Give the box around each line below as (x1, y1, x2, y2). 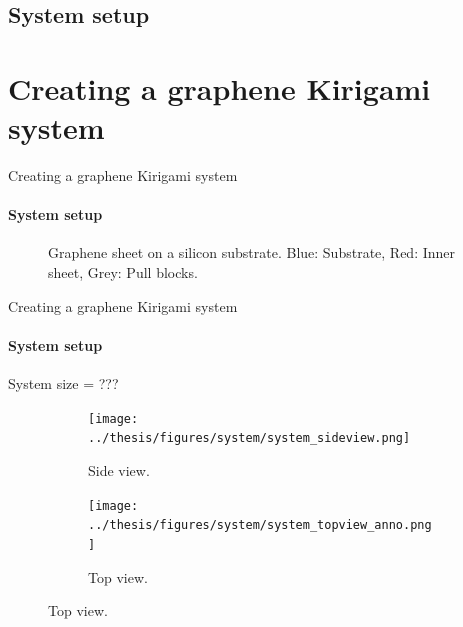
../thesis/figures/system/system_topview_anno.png (88, 518, 432, 533)
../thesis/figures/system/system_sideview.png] (88, 431, 411, 446)
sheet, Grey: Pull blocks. (48, 262, 198, 283)
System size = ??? (8, 373, 119, 394)
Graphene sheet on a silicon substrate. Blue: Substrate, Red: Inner (48, 242, 456, 263)
